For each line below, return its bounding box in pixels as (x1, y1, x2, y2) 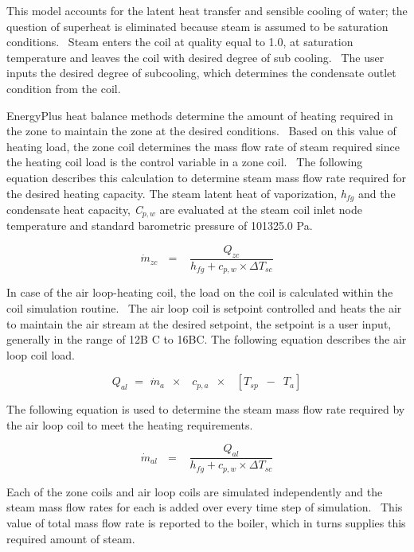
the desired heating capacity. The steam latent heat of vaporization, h (6, 185, 346, 201)
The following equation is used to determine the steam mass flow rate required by (6, 401, 405, 418)
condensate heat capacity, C (6, 200, 143, 217)
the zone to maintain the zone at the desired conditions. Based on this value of (6, 122, 396, 139)
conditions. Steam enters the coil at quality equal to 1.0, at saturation (6, 33, 353, 50)
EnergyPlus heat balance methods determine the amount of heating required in (6, 107, 393, 123)
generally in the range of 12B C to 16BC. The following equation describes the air (6, 331, 407, 348)
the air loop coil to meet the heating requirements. (6, 416, 253, 433)
